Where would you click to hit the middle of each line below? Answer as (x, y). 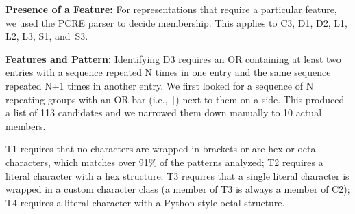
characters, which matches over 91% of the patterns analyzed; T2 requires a (164, 162)
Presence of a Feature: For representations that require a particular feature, (171, 9)
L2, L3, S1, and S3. (47, 36)
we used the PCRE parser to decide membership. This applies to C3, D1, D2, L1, (177, 22)
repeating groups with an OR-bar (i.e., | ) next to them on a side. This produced (175, 99)
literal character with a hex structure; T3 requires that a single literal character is (177, 175)
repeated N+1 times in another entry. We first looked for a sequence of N (160, 85)
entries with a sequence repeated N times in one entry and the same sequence (168, 72)
